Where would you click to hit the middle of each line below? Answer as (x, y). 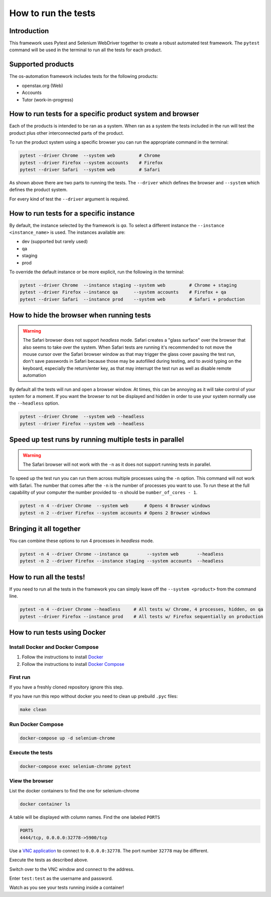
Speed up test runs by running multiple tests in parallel (97, 440)
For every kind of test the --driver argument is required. (69, 199)
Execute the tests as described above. (49, 860)
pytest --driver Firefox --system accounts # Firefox (91, 163)
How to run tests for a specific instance (72, 213)
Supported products (42, 65)
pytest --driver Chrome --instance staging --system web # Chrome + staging (128, 285)
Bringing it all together (45, 529)
